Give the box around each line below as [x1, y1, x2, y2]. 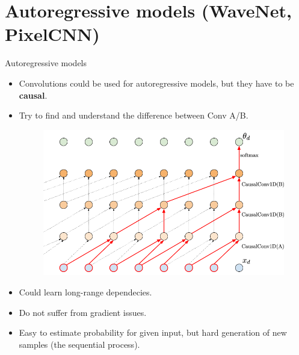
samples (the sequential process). [19, 338, 140, 350]
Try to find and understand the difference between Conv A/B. [19, 109, 248, 122]
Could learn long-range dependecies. [19, 285, 152, 298]
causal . [19, 88, 48, 101]
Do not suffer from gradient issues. [19, 306, 147, 318]
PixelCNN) [5, 22, 100, 46]
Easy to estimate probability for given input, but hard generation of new [19, 326, 287, 339]
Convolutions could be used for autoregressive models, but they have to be [19, 76, 294, 89]
